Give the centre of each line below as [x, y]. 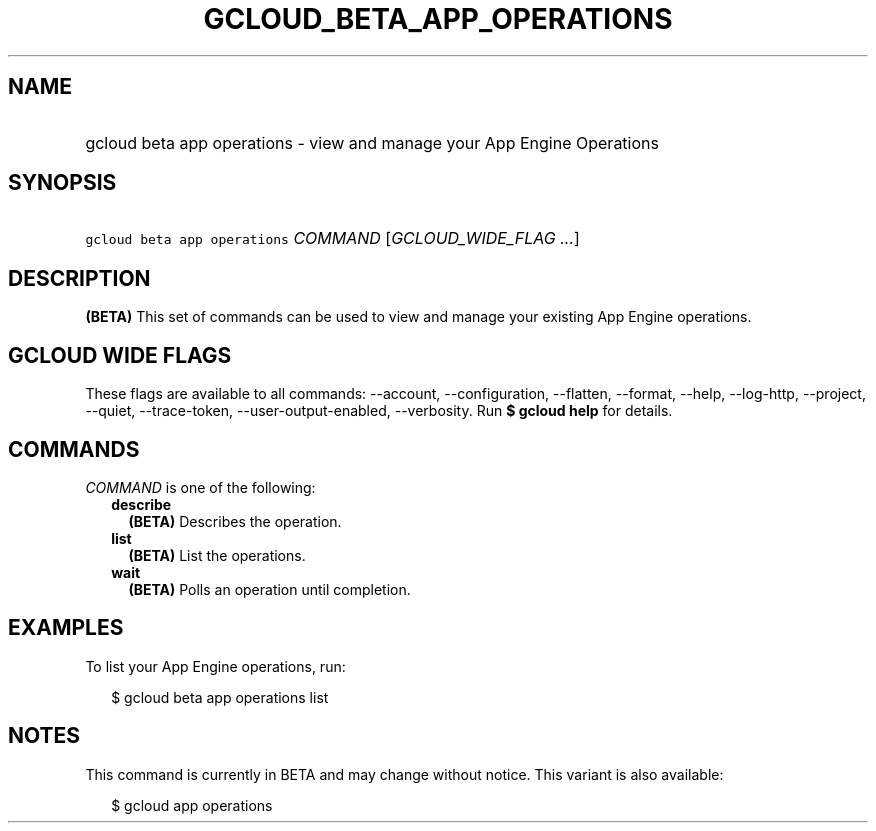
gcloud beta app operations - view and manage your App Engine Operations [372, 142]
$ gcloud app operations [192, 805]
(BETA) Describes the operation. [235, 521]
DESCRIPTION [79, 278]
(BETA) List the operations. [217, 555]
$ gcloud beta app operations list [220, 697]
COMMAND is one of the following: [200, 487]
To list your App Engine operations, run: [215, 666]
